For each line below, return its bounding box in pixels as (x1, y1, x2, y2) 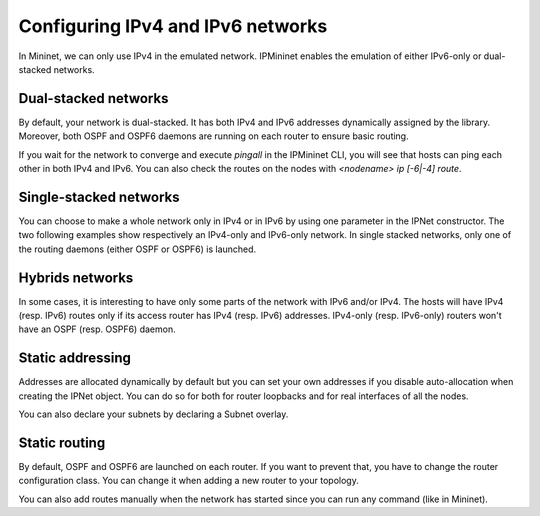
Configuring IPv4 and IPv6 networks (18, 15, 328, 37)
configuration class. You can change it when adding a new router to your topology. (18, 475, 359, 487)
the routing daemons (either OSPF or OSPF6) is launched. (18, 243, 257, 255)
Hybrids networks (18, 269, 134, 286)
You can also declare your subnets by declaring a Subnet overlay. (18, 408, 289, 420)
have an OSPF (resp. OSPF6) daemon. (18, 323, 176, 335)
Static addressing (18, 350, 132, 367)
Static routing (18, 434, 106, 451)
